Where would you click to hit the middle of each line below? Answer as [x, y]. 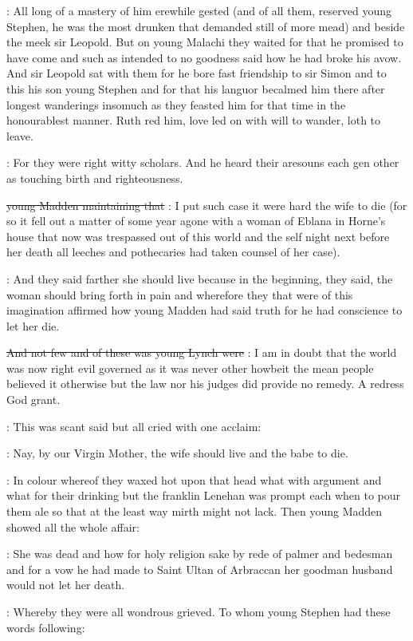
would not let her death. [66, 585]
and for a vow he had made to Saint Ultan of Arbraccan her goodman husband [200, 569]
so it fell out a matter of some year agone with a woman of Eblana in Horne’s [196, 221]
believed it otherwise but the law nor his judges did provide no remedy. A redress [205, 384]
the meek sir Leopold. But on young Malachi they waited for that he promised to [205, 42]
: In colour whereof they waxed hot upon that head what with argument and [194, 479]
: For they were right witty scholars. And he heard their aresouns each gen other [203, 162]
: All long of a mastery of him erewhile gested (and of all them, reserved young [199, 10]
